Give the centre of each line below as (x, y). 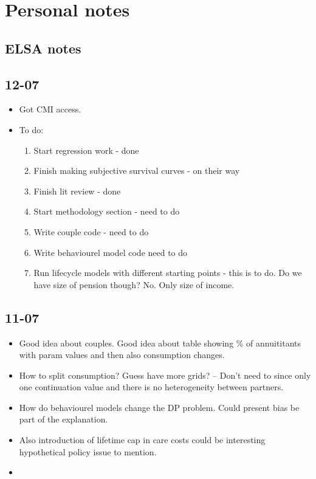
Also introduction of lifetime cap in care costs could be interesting (142, 440)
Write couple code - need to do (91, 231)
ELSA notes (43, 48)
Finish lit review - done (77, 191)
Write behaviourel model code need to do (111, 252)
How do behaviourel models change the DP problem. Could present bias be (159, 407)
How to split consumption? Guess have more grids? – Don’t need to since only (165, 375)
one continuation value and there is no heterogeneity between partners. (151, 387)
